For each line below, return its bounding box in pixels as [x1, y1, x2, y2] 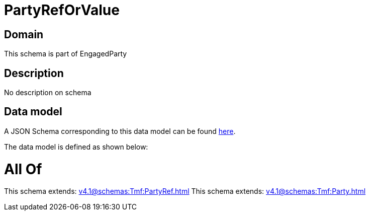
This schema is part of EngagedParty [4, 49, 127, 58]
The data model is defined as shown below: [4, 142, 148, 151]
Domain [4, 28, 44, 41]
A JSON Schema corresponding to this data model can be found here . [4, 126, 236, 135]
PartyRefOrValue [4, 2, 120, 19]
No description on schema [4, 88, 91, 97]
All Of [4, 160, 42, 178]
